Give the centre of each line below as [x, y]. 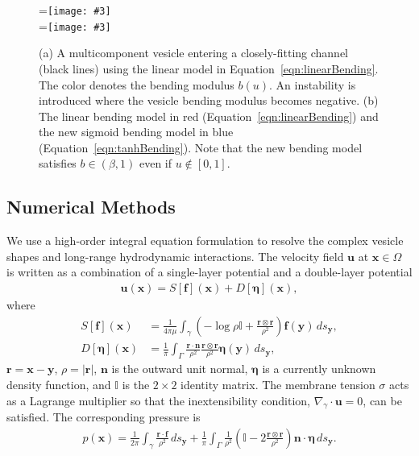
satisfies [58, 163]
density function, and [59, 384]
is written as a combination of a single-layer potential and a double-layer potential [209, 272]
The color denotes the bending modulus [137, 84]
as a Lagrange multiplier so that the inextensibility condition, [158, 400]
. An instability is [313, 84]
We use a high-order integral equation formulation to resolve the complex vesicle [205, 240]
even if [156, 163]
